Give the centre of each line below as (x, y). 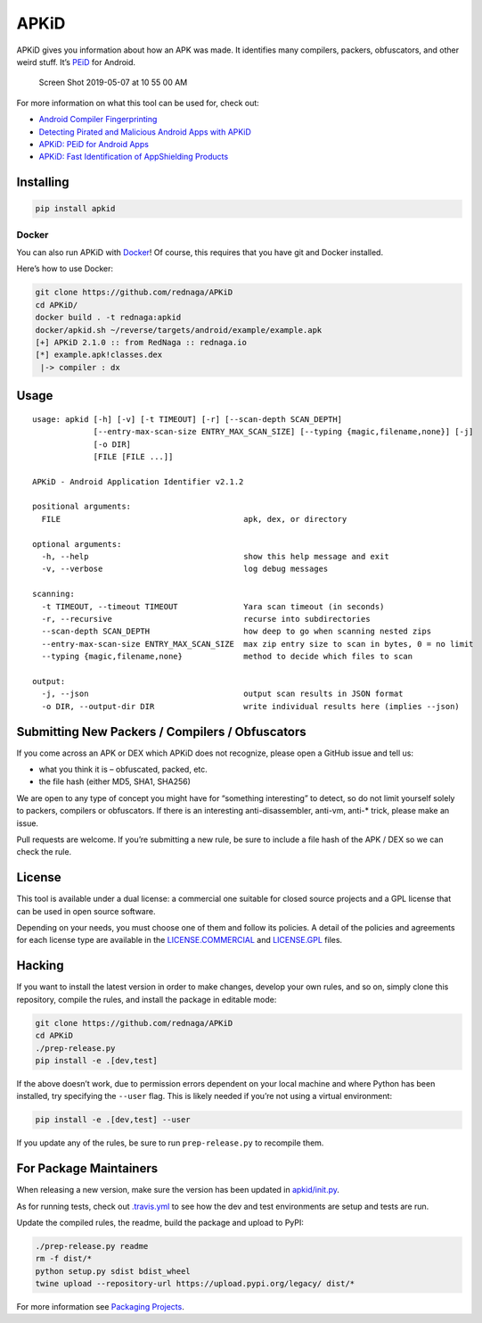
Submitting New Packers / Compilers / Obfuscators (161, 732)
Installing (43, 182)
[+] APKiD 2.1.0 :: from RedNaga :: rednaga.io (141, 342)
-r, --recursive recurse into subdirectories (206, 619)
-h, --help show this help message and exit (215, 557)
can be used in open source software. (86, 911)
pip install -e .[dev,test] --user (113, 1120)
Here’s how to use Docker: (65, 269)
